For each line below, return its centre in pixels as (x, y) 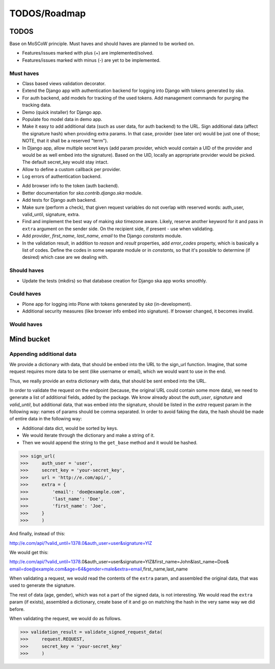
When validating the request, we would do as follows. (65, 618)
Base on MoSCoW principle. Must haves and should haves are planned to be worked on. (102, 44)
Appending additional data (43, 354)
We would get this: (29, 552)
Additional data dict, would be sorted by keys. (70, 428)
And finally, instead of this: (37, 534)
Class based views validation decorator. (64, 83)
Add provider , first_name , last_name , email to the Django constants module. (102, 236)
